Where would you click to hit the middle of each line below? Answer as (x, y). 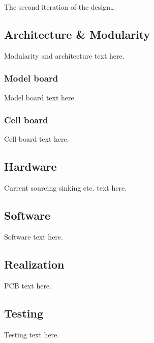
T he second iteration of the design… (60, 7)
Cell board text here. (37, 139)
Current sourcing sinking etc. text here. (66, 188)
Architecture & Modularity (77, 34)
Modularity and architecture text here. (64, 55)
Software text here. (34, 237)
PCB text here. (28, 285)
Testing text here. (32, 334)
